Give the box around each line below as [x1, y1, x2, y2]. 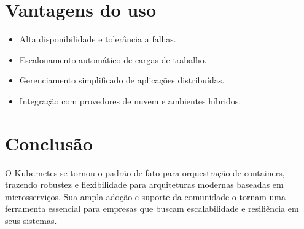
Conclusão [5, 130, 93, 155]
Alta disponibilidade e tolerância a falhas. [19, 33, 176, 45]
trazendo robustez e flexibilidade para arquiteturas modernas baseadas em [5, 178, 284, 191]
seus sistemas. [5, 214, 57, 227]
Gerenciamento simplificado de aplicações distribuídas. [19, 74, 225, 87]
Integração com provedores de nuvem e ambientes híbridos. [19, 94, 241, 107]
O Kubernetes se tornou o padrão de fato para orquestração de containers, [5, 166, 285, 179]
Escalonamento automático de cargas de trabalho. [19, 53, 207, 66]
